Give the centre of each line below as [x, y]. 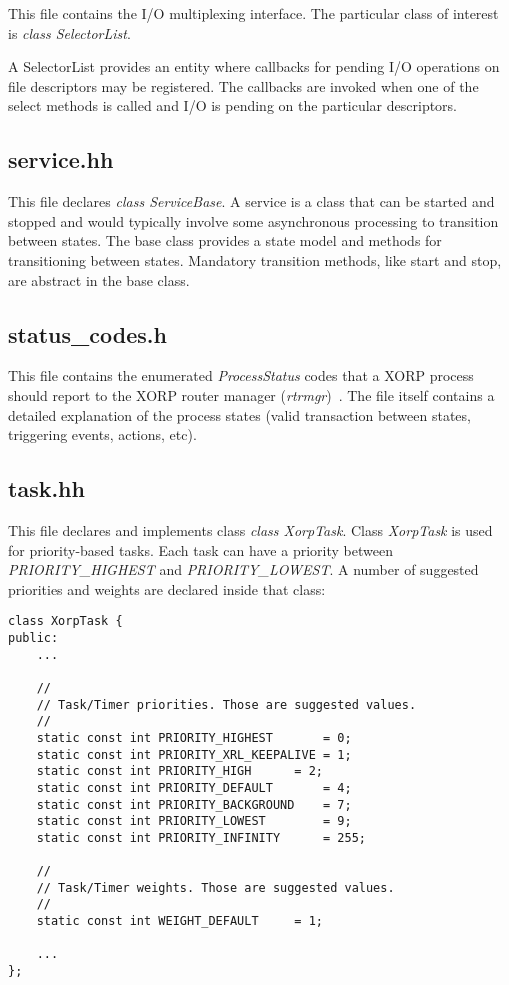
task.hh [46, 488]
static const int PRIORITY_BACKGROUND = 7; [194, 804]
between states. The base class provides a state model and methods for [225, 240]
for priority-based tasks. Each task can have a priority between [200, 549]
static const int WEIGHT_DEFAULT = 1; [179, 921]
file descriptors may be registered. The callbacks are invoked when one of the [243, 85]
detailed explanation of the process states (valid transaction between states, [239, 414]
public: [33, 637]
